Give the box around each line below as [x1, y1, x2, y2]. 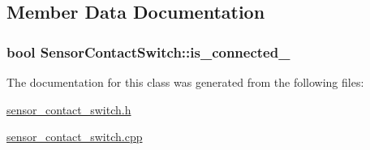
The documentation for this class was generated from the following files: [6, 74, 364, 90]
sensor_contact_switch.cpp [6, 128, 143, 145]
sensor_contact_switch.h [6, 101, 131, 118]
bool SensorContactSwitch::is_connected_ [6, 41, 290, 62]
